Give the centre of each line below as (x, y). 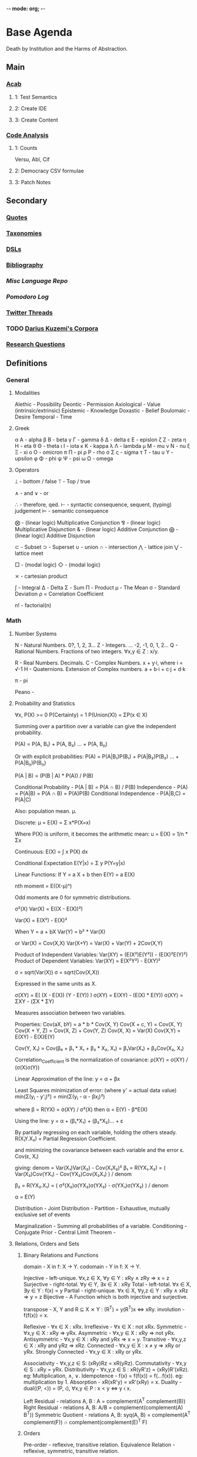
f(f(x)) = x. (36, 1315)
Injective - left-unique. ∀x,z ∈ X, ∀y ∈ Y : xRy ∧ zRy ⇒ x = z (96, 1278)
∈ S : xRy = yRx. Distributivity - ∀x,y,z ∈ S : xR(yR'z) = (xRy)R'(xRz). (106, 1370)
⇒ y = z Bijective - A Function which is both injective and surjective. (106, 1296)
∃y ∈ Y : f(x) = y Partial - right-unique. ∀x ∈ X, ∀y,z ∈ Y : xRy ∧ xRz (106, 1290)
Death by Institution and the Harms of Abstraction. (67, 48)
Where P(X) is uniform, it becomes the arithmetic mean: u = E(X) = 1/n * (101, 834)
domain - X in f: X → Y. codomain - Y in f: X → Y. (82, 1266)
